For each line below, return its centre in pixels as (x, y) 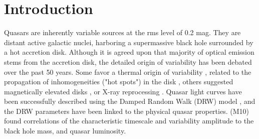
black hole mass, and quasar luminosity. (65, 131)
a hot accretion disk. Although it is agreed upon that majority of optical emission (129, 52)
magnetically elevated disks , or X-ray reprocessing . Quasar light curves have (123, 91)
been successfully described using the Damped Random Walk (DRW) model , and (130, 101)
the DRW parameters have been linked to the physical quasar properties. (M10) (126, 111)
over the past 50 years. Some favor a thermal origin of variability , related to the (128, 72)
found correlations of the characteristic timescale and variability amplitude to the (129, 121)
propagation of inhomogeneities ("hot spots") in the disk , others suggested (119, 82)
